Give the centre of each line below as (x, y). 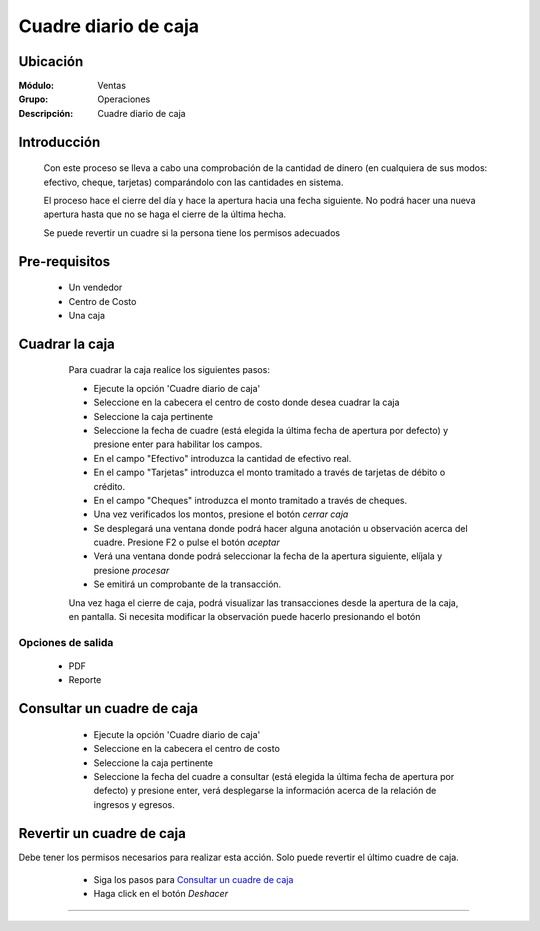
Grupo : (33, 99)
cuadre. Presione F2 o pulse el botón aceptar (186, 542)
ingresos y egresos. (134, 804)
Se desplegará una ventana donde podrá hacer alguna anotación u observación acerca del (281, 528)
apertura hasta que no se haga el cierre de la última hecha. (165, 214)
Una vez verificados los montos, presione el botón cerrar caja (221, 514)
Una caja (86, 315)
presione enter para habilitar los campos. (178, 444)
